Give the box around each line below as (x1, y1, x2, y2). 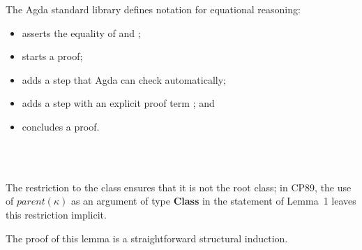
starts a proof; (22, 49, 83, 64)
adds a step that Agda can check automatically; (22, 72, 226, 87)
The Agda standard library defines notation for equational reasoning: (6, 2, 301, 16)
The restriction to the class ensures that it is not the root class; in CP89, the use (6, 179, 352, 194)
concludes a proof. (22, 119, 100, 133)
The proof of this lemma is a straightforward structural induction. (6, 230, 288, 245)
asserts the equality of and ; (22, 25, 141, 40)
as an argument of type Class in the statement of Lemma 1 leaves (70, 193, 356, 208)
